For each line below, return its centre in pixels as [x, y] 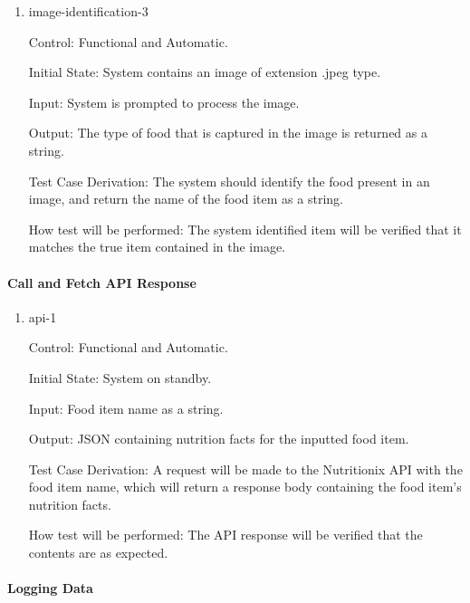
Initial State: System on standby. [120, 377]
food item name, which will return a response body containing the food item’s [245, 487]
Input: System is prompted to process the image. [164, 102]
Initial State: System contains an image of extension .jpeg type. [205, 72]
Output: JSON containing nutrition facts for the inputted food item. [219, 439]
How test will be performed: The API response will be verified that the [225, 535]
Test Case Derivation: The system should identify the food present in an [229, 181]
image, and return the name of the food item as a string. [186, 199]
